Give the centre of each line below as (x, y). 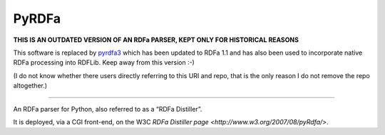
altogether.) (30, 86)
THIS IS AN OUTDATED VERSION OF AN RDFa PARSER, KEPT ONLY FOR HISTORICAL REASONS (156, 40)
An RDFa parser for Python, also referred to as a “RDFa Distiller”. (108, 109)
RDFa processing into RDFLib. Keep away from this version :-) (104, 63)
